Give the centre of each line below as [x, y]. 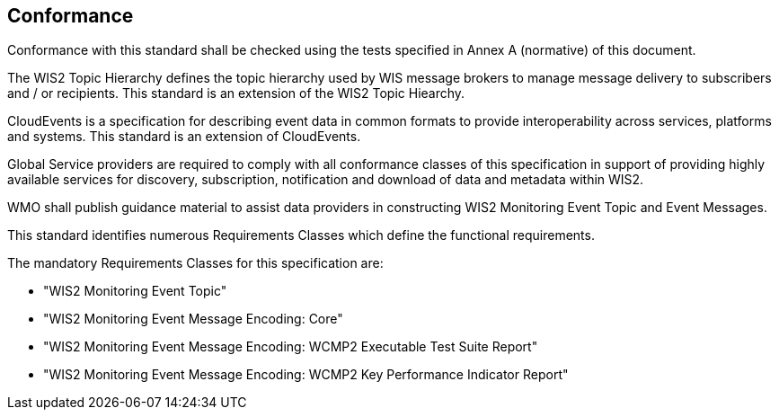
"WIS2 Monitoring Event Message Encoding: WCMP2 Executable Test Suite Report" [291, 347]
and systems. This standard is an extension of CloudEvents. [184, 137]
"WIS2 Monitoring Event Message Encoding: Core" [193, 319]
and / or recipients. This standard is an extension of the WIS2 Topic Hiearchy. [236, 93]
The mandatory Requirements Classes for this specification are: [195, 263]
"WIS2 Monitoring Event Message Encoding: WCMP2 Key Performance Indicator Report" [306, 375]
